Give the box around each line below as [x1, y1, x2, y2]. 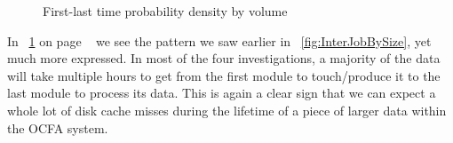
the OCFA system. [7, 118, 108, 137]
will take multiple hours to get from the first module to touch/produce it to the [7, 66, 441, 84]
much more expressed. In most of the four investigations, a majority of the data [7, 49, 441, 68]
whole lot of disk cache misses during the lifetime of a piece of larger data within [7, 100, 447, 119]
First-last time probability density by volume [43, 2, 288, 20]
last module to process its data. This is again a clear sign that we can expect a [7, 83, 436, 102]
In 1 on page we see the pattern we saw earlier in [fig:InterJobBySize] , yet [7, 31, 432, 50]
